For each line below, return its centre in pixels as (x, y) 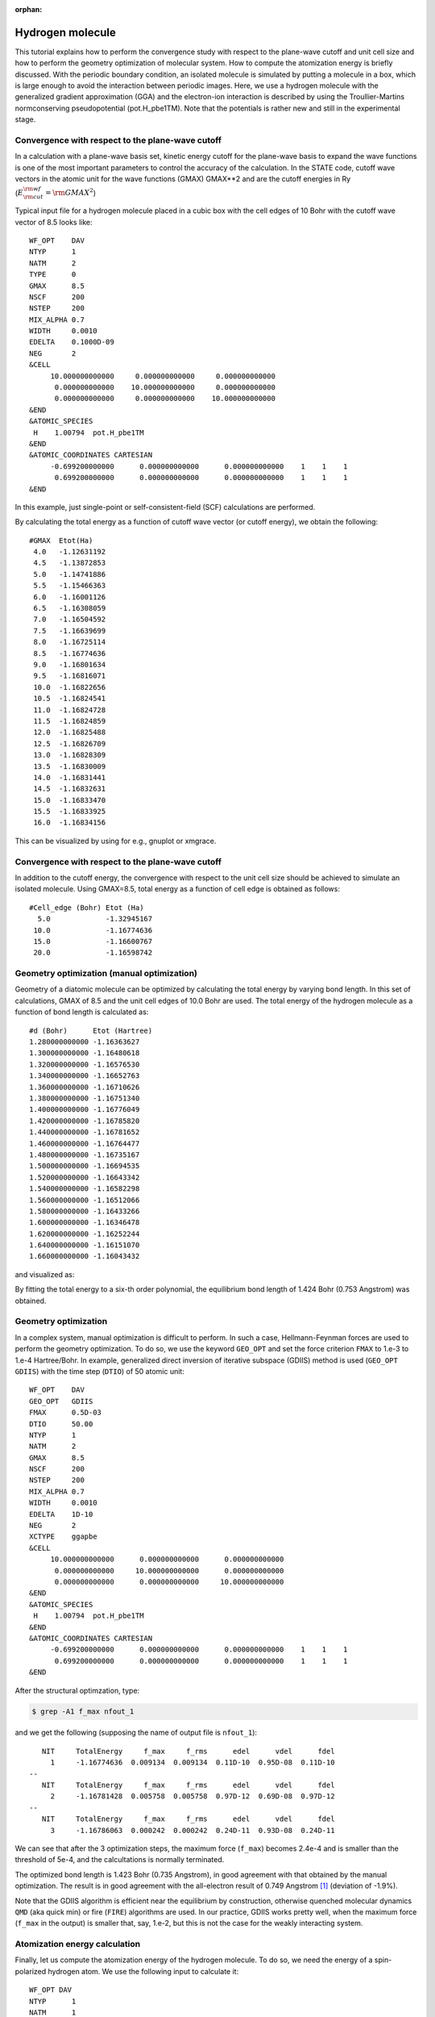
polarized (31, 1971)
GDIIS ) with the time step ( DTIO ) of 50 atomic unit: (99, 1371)
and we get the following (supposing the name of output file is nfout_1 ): (136, 1733)
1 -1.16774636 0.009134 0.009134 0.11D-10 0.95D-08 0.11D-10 (193, 1762)
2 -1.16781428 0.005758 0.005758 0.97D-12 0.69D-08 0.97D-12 (193, 1796)
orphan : (29, 9)
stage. (25, 119)
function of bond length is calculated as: (82, 1012)
